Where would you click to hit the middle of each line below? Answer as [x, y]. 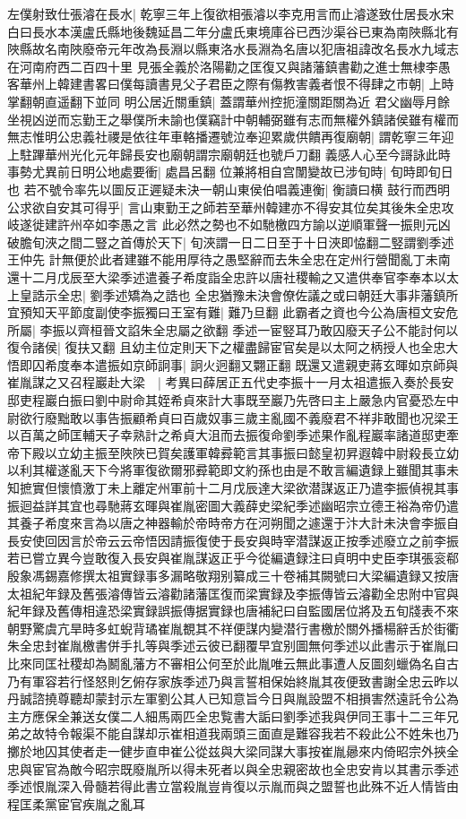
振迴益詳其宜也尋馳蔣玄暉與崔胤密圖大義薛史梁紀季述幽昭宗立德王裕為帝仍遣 [233, 505]
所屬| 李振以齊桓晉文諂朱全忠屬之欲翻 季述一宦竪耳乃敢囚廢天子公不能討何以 [233, 329]
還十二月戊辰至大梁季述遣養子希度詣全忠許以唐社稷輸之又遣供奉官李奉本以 [227, 276]
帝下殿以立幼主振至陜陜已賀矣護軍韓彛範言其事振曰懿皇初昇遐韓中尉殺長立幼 [233, 452]
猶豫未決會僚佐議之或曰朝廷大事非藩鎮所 [339, 294]
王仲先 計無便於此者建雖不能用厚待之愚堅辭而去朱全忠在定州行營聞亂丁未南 [229, 259]
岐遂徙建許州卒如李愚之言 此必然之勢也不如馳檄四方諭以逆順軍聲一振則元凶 [229, 224]
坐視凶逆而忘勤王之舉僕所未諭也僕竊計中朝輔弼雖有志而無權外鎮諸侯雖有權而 [233, 119]
